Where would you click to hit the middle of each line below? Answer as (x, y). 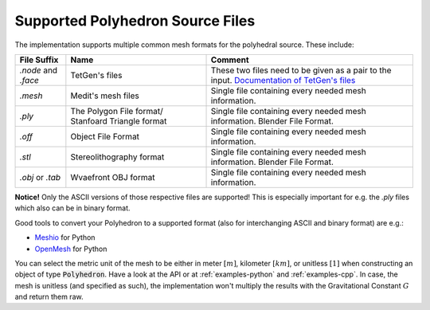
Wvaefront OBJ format (113, 177)
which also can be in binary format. (72, 208)
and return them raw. (49, 297)
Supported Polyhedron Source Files (135, 21)
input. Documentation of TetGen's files (283, 80)
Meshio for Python (65, 237)
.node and (39, 70)
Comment (230, 60)
